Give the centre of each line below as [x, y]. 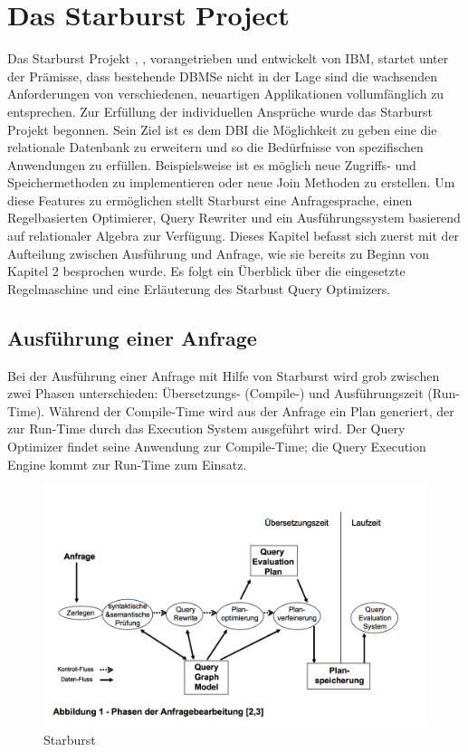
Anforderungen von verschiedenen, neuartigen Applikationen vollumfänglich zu [226, 94]
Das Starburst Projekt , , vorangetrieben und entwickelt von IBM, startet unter [228, 58]
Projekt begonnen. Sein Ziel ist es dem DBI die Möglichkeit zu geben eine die [222, 129]
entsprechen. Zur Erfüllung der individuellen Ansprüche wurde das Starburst [220, 111]
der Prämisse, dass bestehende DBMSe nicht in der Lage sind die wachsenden [223, 76]
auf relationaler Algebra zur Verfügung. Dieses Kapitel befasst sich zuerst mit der [234, 236]
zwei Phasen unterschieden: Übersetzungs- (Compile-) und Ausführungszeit [215, 393]
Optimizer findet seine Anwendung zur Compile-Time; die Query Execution [217, 447]
